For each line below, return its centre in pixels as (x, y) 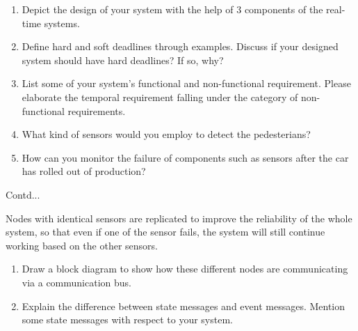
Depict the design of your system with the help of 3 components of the (172, 9)
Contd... (23, 194)
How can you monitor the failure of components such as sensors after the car (185, 157)
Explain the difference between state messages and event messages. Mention (184, 306)
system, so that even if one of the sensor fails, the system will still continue (165, 232)
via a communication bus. (76, 282)
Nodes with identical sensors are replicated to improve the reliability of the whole (179, 218)
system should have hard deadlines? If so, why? (123, 60)
